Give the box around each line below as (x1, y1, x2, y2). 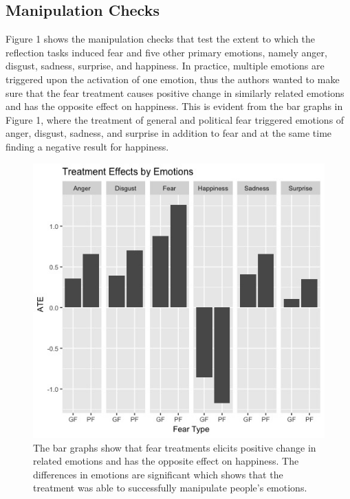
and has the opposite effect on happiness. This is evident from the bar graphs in (6, 99, 343, 113)
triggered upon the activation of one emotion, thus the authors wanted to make (6, 71, 340, 86)
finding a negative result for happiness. (6, 139, 169, 153)
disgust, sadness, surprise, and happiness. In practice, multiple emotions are (6, 58, 325, 73)
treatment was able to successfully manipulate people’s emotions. (33, 480, 307, 495)
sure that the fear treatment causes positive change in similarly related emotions (6, 85, 344, 100)
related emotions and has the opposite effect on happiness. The (33, 454, 299, 468)
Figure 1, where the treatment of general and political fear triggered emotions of (6, 112, 344, 126)
